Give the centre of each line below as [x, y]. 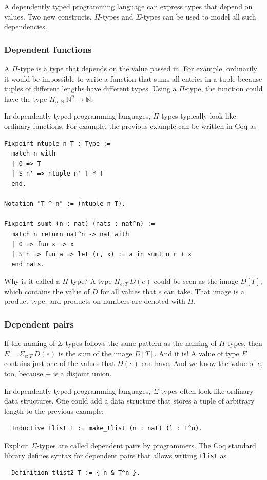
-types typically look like [197, 116]
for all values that [128, 291]
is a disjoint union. [82, 373]
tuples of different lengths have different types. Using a [90, 89]
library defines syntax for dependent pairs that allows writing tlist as [116, 455]
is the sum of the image [95, 353]
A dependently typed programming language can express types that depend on [128, 6]
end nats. [28, 264]
